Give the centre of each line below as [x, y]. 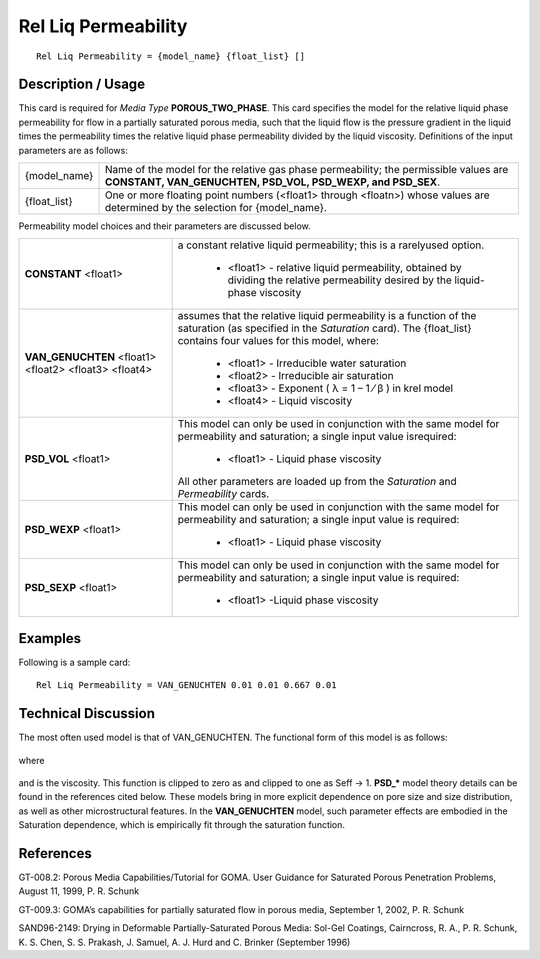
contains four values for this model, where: [278, 341]
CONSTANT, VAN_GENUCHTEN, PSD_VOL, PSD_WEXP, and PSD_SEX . [272, 182]
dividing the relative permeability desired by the [339, 280]
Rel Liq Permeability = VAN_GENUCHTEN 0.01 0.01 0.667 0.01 [186, 685]
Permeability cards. [223, 494]
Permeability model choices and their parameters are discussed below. [165, 226]
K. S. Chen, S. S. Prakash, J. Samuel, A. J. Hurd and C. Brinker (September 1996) [184, 942]
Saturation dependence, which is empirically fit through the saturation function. [181, 825]
